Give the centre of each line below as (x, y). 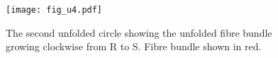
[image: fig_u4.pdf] (54, 10)
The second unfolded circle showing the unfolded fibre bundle (139, 32)
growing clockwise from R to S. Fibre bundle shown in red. (134, 46)
